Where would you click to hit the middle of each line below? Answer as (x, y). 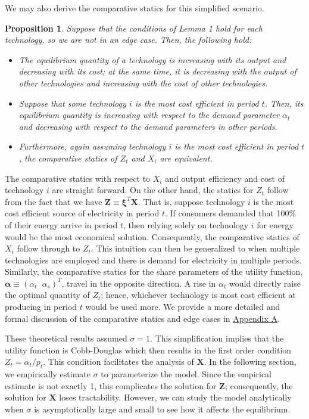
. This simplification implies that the (217, 338)
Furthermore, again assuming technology (92, 146)
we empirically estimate (48, 374)
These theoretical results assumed (66, 338)
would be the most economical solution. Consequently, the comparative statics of (152, 236)
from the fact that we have (54, 201)
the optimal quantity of (47, 295)
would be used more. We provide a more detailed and (183, 307)
